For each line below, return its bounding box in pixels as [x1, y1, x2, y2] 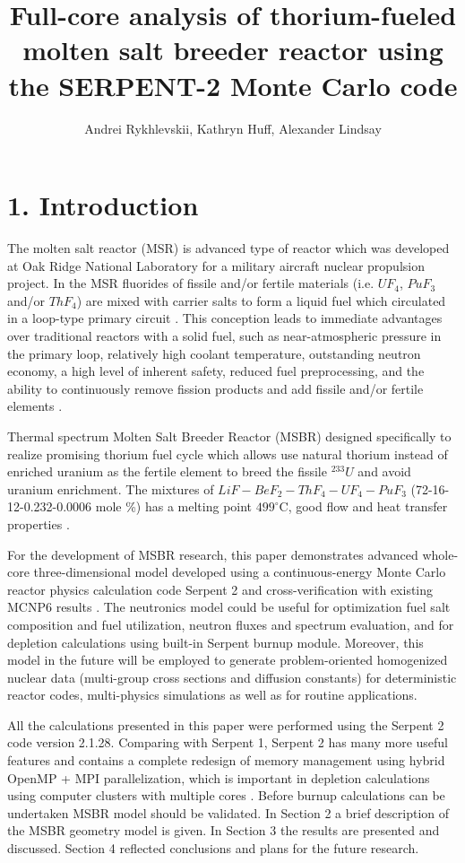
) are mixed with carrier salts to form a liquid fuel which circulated [76, 291, 446, 309]
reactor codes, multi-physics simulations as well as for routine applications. [7, 685, 418, 704]
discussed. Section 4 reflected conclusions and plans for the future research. [7, 839, 419, 858]
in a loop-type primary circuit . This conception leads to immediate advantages [7, 309, 443, 327]
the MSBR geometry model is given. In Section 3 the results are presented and [7, 821, 440, 840]
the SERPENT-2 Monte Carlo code [8, 66, 458, 103]
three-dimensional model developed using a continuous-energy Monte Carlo [33, 562, 446, 581]
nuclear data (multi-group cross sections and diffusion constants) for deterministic [7, 667, 457, 686]
